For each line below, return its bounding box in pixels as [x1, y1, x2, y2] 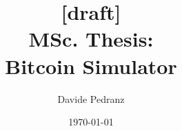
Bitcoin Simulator [5, 51, 177, 80]
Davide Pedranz [57, 91, 125, 106]
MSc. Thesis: [28, 25, 154, 53]
